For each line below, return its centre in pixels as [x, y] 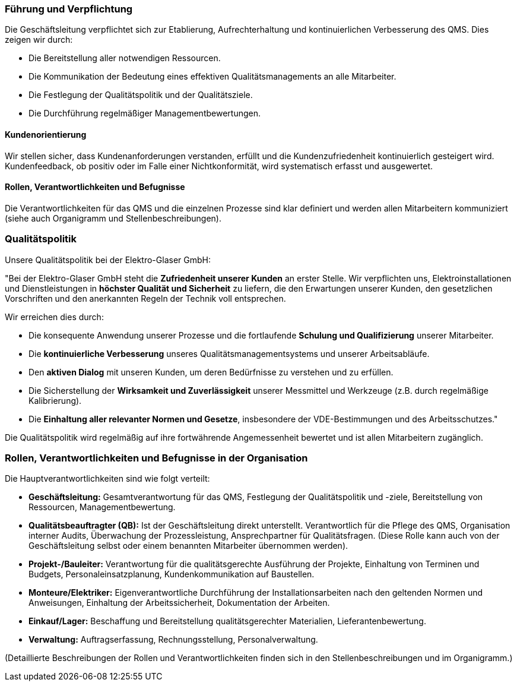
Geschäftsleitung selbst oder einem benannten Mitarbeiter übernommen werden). [188, 546]
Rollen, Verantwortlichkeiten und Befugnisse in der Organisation [156, 458]
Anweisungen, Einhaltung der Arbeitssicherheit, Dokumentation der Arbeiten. [179, 603]
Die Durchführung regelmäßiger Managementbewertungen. [145, 113]
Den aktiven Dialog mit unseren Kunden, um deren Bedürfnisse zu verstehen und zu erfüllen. [211, 372]
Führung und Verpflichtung [69, 9]
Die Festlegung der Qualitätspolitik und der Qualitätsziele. [141, 95]
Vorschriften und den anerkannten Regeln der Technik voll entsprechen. [145, 298]
